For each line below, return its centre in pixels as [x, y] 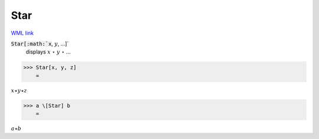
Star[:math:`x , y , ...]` [40, 44]
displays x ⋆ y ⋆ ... [48, 52]
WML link [22, 33]
